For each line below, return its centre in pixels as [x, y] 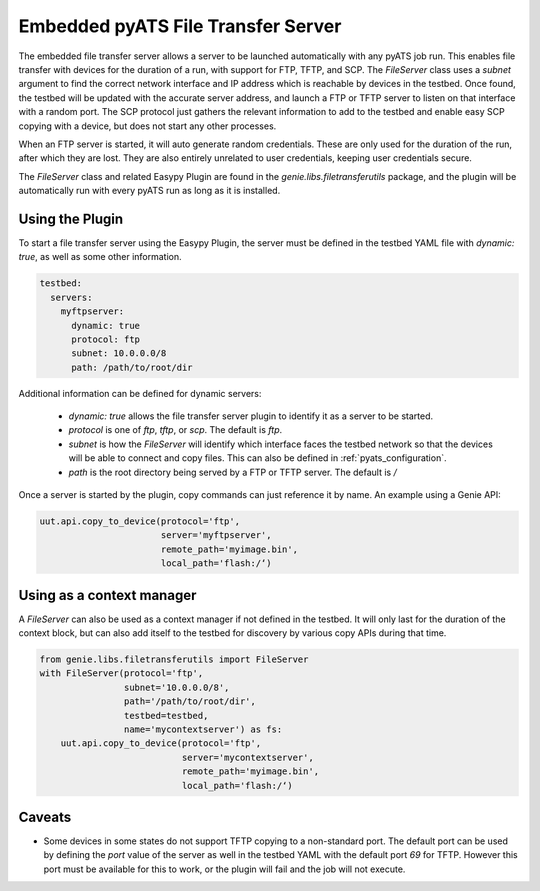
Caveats [45, 816]
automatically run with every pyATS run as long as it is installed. [149, 191]
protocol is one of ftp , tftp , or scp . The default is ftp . [175, 430]
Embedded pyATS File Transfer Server [180, 26]
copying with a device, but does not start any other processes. [147, 126]
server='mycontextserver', [247, 757]
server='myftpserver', [216, 535]
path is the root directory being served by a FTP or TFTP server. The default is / [232, 472]
